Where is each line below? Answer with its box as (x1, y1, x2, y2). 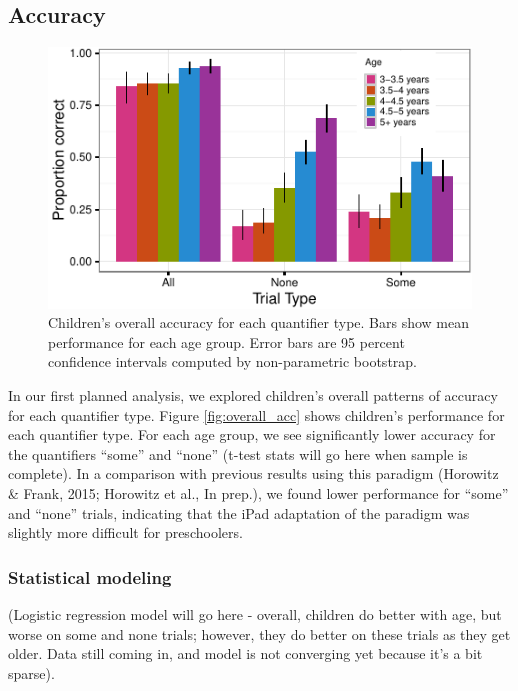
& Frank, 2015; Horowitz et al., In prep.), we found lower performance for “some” (8, 483, 509, 504)
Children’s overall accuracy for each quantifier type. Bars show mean (48, 312, 470, 333)
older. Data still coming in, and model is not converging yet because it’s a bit (8, 643, 483, 664)
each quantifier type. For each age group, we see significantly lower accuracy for (8, 424, 496, 445)
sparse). (8, 662, 55, 683)
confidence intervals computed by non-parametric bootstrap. (48, 351, 417, 372)
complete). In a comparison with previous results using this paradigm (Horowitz (8, 463, 499, 484)
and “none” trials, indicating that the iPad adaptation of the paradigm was (8, 502, 470, 523)
